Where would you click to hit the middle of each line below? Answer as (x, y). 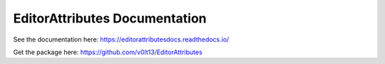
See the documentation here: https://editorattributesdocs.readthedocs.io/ (121, 39)
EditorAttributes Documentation (110, 18)
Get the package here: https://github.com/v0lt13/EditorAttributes (108, 52)
